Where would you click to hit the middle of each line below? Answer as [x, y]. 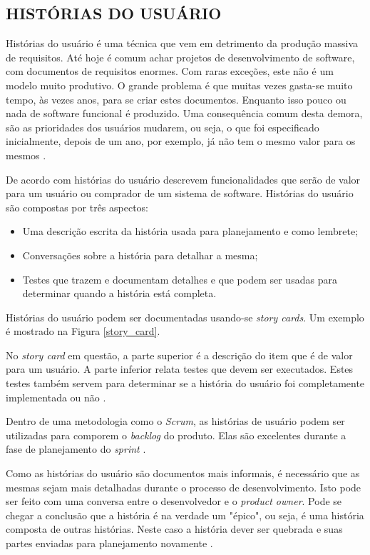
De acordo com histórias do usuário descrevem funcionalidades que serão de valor [183, 179]
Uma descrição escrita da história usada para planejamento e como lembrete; [190, 231]
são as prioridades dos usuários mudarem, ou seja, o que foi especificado [163, 127]
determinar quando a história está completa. [119, 293]
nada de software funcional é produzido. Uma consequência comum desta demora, [184, 113]
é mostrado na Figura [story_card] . [83, 331]
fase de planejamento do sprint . [76, 449]
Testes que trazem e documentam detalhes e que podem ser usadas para [180, 279]
